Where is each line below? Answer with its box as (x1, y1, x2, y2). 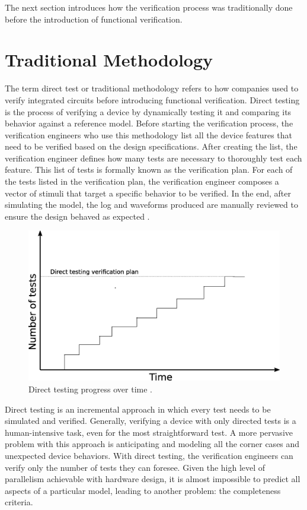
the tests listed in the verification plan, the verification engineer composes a (5, 175, 279, 188)
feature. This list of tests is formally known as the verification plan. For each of (5, 163, 293, 176)
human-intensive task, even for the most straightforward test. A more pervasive (5, 426, 293, 438)
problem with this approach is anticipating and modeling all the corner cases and (5, 438, 300, 450)
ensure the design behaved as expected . (5, 210, 150, 222)
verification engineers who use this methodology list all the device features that (5, 128, 293, 141)
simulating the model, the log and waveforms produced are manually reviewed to (5, 198, 298, 211)
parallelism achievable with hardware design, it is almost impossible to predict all (5, 473, 300, 485)
